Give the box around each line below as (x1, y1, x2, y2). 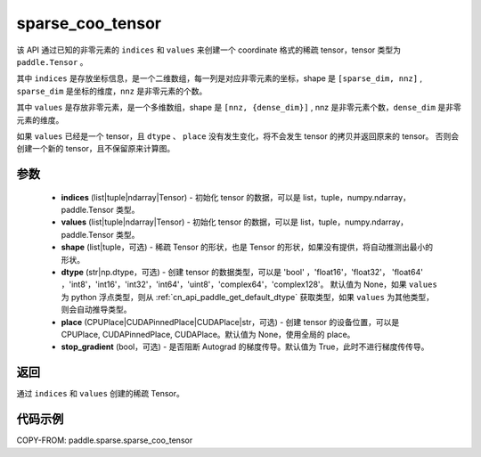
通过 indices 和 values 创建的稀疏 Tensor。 (16, 388, 184, 399)
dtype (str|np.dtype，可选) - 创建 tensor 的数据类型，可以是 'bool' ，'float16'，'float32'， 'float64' (61, 267, 423, 278)
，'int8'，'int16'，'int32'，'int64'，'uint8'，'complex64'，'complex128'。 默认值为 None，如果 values (61, 279, 438, 290)
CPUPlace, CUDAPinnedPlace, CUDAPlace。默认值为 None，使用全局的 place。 (61, 329, 355, 339)
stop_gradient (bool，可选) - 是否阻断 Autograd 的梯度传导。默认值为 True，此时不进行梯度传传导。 (61, 341, 429, 352)
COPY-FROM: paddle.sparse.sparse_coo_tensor (16, 435, 193, 445)
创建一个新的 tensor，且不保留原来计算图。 (16, 143, 175, 154)
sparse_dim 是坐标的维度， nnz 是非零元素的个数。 (16, 86, 208, 96)
